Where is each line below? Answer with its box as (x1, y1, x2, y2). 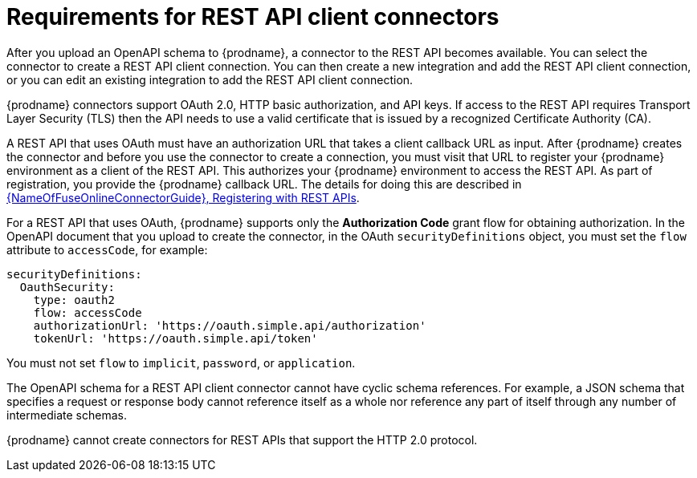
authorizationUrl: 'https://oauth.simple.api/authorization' (33, 318, 426, 332)
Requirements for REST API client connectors (6, 3, 499, 30)
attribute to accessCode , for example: (6, 242, 208, 257)
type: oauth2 (33, 293, 115, 306)
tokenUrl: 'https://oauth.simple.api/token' (33, 331, 318, 345)
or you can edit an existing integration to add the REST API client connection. (6, 72, 414, 87)
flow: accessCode (33, 306, 142, 319)
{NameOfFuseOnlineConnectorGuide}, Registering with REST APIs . (6, 190, 360, 205)
